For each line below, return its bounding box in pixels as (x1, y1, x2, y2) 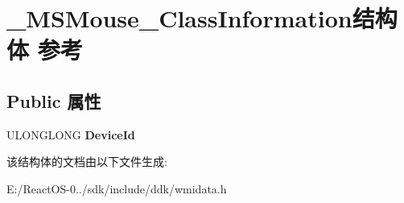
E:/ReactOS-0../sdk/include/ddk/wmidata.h (6, 180, 227, 197)
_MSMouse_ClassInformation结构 (6, 2, 398, 35)
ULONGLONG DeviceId (6, 126, 135, 143)
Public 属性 (6, 88, 101, 113)
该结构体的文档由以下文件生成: (6, 153, 167, 170)
